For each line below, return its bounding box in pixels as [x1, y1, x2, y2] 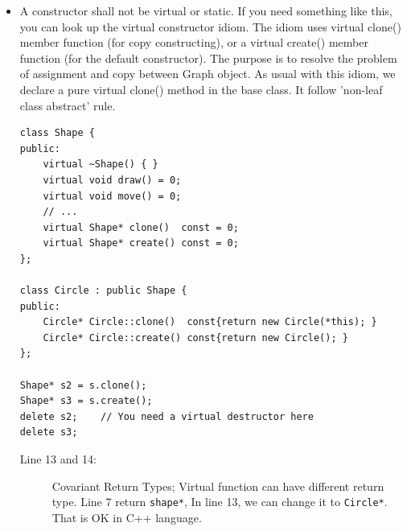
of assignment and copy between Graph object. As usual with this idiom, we [19, 65, 396, 82]
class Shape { [19, 127, 95, 139]
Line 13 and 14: [19, 451, 97, 467]
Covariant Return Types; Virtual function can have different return [51, 477, 384, 494]
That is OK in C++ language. [51, 508, 202, 525]
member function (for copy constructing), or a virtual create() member [19, 34, 368, 51]
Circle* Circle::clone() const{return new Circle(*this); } [43, 316, 377, 328]
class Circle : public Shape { [19, 285, 187, 297]
